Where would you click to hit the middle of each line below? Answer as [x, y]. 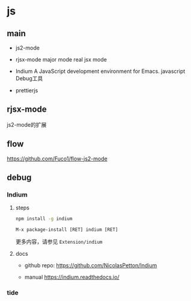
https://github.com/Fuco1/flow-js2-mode [57, 159]
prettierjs [27, 90]
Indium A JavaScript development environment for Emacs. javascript [100, 71]
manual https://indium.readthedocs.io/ [72, 277]
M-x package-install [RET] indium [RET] [67, 230]
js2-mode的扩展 [27, 124]
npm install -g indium [44, 219]
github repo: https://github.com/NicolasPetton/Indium [91, 265]
